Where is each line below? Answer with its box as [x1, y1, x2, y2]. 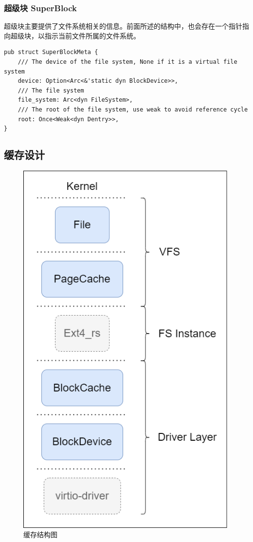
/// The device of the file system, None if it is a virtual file [18, 58, 237, 65]
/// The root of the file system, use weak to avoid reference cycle [18, 106, 248, 113]
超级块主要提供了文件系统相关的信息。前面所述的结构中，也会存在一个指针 [4, 21, 242, 31]
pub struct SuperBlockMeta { [4, 49, 98, 56]
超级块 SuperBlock [4, 1, 77, 14]
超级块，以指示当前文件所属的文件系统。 [10, 30, 140, 40]
